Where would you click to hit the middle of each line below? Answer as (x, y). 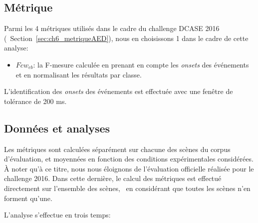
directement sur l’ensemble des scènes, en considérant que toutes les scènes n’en (127, 188)
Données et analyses (57, 128)
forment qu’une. (28, 198)
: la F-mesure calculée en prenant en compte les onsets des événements (141, 64)
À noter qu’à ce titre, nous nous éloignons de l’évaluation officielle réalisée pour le (129, 168)
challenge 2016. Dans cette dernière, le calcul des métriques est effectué (113, 178)
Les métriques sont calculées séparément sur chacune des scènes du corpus (117, 149)
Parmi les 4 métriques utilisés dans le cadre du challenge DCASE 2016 (112, 28)
